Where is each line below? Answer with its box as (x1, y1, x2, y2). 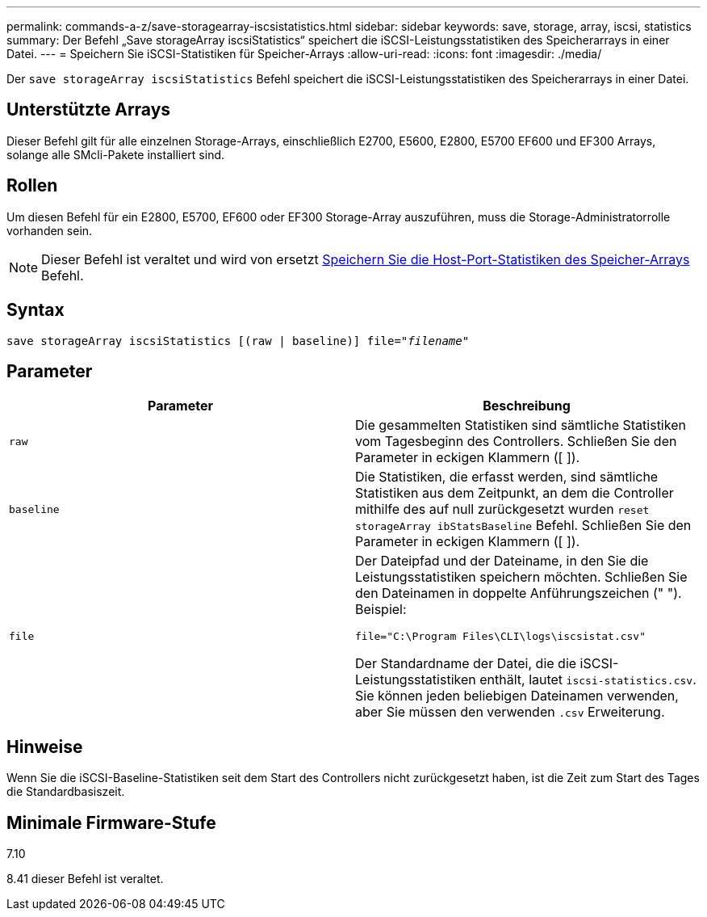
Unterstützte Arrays (6, 99, 171, 120)
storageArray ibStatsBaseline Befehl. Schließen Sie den (355, 517, 692, 534)
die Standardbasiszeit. (6, 784, 125, 799)
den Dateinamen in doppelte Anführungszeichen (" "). (355, 585, 682, 602)
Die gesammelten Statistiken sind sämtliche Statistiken (355, 417, 686, 434)
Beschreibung (483, 398, 571, 414)
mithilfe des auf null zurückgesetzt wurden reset (355, 501, 650, 518)
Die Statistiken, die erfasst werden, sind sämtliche (355, 469, 659, 486)
